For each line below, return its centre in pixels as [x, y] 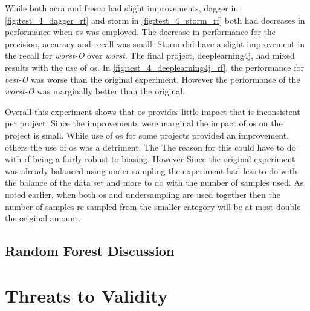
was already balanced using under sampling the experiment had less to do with [151, 170]
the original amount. [43, 218]
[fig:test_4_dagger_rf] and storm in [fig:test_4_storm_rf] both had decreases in [155, 20]
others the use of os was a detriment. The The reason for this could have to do [150, 147]
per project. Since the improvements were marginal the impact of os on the [144, 123]
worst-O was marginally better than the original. [95, 91]
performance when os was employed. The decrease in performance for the [140, 32]
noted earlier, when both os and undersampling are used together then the [143, 194]
